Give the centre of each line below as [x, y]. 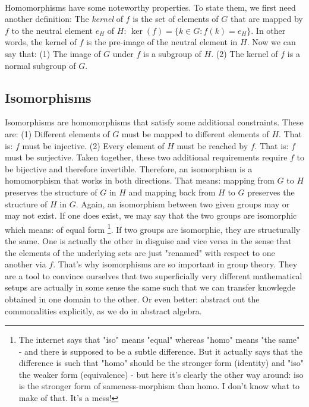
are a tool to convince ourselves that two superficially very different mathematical [154, 275]
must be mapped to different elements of [195, 133]
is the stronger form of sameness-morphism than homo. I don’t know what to [159, 386]
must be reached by [212, 145]
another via [26, 264]
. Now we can [271, 42]
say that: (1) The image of [53, 53]
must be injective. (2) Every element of [93, 145]
